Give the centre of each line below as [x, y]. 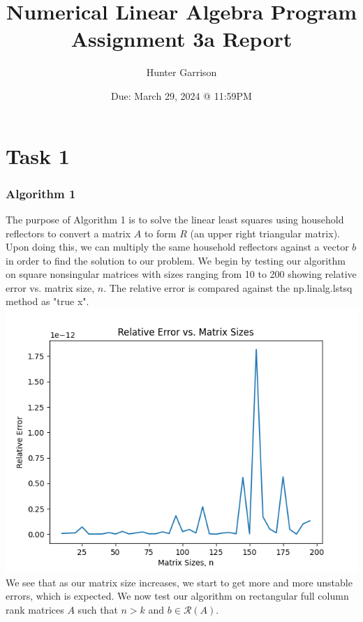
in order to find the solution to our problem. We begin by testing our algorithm [176, 260]
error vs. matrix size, [50, 287]
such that [98, 609]
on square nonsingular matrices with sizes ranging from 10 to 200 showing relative [181, 274]
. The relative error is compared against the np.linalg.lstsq [228, 287]
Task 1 [38, 155]
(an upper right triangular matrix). [265, 233]
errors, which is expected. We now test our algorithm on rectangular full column [177, 596]
